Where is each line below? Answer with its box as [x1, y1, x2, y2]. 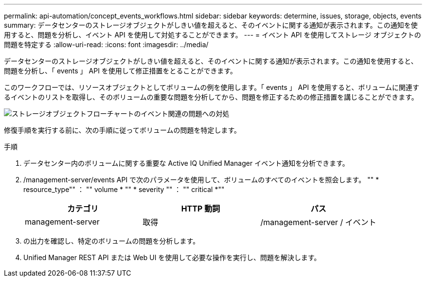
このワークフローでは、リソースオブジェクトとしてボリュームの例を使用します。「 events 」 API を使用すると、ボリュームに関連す [4, 83, 420, 91]
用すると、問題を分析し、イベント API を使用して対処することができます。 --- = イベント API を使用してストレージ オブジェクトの [4, 31, 421, 39]
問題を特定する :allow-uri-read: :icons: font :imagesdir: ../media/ [4, 40, 209, 49]
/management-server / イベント [260, 217, 376, 227]
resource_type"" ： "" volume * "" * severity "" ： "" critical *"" [23, 185, 225, 193]
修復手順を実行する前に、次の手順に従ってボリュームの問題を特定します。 [4, 126, 241, 134]
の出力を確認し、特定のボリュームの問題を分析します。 [23, 237, 200, 245]
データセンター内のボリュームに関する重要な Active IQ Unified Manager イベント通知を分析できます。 [23, 159, 349, 167]
